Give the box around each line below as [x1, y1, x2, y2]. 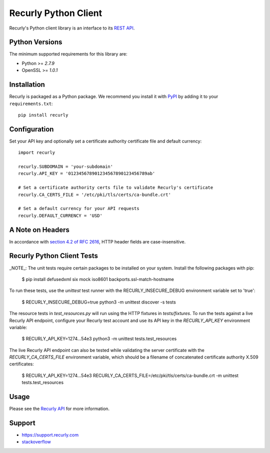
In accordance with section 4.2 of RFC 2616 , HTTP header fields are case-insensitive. [9, 238, 186, 244]
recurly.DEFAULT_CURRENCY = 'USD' [18, 212, 102, 218]
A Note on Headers [9, 225, 70, 234]
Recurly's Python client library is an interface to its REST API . [9, 25, 135, 31]
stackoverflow [21, 439, 51, 445]
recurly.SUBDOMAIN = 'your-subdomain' [18, 164, 113, 169]
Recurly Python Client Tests [9, 251, 98, 260]
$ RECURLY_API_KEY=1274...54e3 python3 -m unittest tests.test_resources [21, 335, 177, 342]
